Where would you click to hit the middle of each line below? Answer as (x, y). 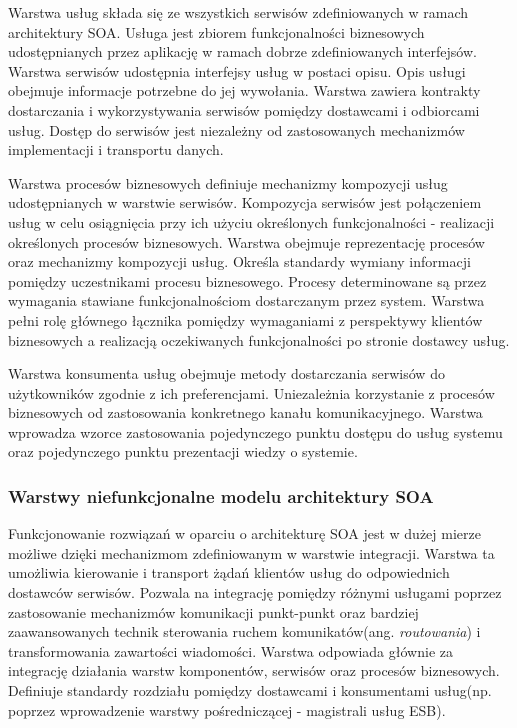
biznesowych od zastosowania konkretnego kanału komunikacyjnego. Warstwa (245, 412)
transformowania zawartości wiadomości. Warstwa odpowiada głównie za (230, 650)
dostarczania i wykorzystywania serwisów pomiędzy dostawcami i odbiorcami (244, 109)
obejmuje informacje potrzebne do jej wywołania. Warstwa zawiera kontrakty (244, 90)
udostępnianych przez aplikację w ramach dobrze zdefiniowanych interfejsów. (242, 51)
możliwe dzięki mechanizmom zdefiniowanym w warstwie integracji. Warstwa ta (251, 552)
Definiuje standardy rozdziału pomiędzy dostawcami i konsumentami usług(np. (250, 690)
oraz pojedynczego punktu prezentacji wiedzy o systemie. (183, 451)
